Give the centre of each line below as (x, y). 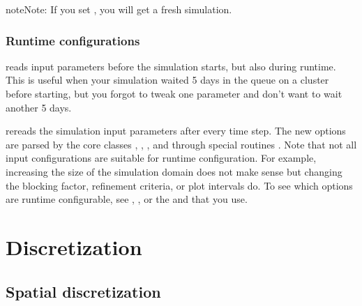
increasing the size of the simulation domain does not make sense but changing (174, 171)
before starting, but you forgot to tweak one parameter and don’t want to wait (174, 93)
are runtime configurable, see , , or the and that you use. (127, 199)
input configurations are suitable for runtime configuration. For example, (161, 158)
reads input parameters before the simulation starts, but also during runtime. (171, 66)
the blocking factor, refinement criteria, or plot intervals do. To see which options (179, 185)
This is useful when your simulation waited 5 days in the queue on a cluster (167, 80)
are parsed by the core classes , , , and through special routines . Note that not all (181, 144)
